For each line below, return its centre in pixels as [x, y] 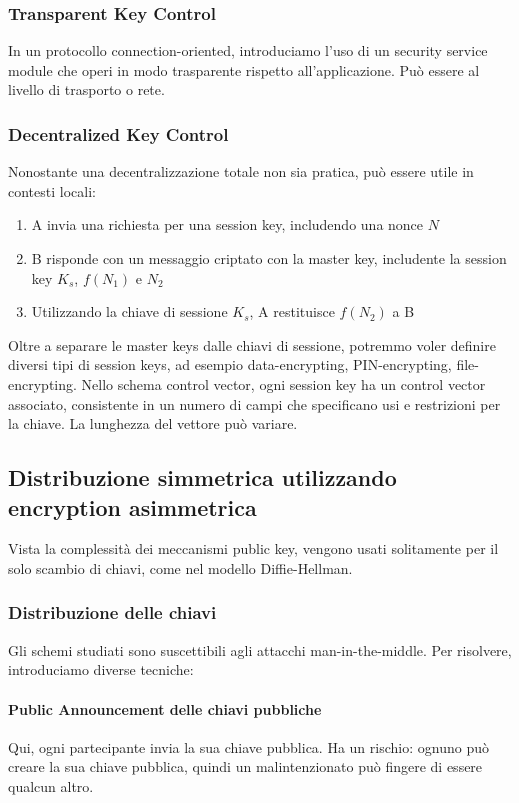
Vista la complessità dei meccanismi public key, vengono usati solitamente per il [253, 548]
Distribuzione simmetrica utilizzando [202, 477]
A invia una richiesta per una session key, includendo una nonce [227, 224]
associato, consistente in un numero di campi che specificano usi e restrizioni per [254, 403]
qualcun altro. [51, 785]
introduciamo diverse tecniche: [101, 669]
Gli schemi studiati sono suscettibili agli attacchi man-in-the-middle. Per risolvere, [260, 649]
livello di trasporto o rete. [86, 89]
